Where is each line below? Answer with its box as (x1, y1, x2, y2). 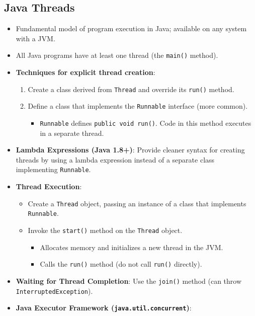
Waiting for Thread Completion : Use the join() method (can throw (16, 275, 242, 286)
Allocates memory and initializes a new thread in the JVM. (40, 242, 223, 252)
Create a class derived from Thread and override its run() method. (28, 84, 234, 94)
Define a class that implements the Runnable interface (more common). (28, 101, 248, 111)
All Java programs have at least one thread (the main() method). (16, 50, 218, 60)
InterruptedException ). (16, 285, 93, 296)
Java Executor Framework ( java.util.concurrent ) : (16, 302, 192, 313)
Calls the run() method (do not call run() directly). (40, 259, 202, 269)
